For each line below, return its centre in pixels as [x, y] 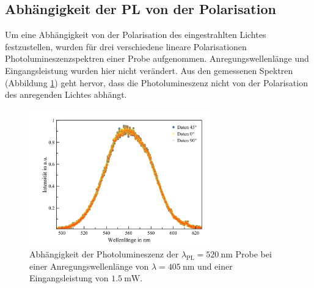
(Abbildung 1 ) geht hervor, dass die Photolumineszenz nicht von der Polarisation [156, 82]
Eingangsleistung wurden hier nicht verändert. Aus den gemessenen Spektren [149, 70]
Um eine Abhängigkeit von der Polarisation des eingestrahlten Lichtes [136, 35]
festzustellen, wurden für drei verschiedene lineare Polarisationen [126, 46]
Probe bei [254, 253]
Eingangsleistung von [69, 278]
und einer [215, 266]
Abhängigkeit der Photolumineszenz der [104, 253]
